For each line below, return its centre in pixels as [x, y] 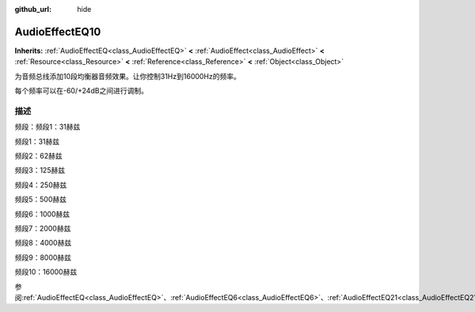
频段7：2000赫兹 [43, 228]
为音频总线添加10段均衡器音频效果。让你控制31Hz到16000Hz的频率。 [128, 76]
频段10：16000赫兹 [46, 272]
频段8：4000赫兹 [43, 243]
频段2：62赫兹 [38, 156]
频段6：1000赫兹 [42, 214]
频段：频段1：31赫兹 [47, 127]
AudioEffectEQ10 [58, 32]
